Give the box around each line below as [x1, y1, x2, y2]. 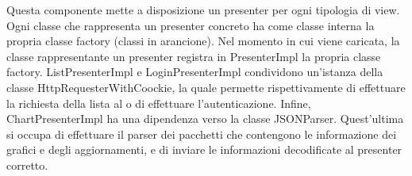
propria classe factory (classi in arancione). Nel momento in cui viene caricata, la [6, 33, 400, 49]
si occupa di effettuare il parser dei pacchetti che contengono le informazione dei [6, 125, 397, 142]
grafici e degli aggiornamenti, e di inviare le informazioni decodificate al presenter [6, 141, 402, 158]
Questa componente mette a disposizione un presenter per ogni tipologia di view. [6, 2, 400, 17]
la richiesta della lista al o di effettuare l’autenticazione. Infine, [6, 94, 311, 111]
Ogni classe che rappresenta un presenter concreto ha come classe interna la [6, 17, 375, 33]
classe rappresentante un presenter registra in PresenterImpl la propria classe [6, 48, 381, 64]
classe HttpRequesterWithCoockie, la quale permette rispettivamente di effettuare [6, 78, 406, 95]
